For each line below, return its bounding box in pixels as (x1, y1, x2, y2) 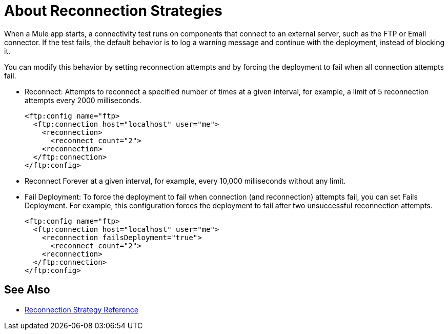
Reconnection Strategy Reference (25, 305, 138, 314)
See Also (4, 283, 50, 297)
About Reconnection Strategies (4, 2, 222, 19)
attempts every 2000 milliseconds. (25, 95, 141, 105)
